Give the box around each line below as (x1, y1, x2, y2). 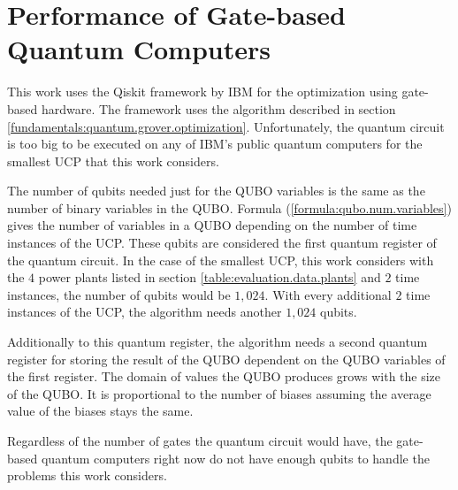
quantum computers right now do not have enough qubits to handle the (41, 448, 430, 467)
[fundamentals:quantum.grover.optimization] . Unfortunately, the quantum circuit (7, 117, 445, 135)
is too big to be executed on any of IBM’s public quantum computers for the (7, 134, 423, 153)
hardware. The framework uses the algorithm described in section (41, 99, 396, 118)
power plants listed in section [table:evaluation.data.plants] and (38, 268, 381, 287)
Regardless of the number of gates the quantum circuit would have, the (7, 432, 393, 449)
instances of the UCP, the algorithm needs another (7, 302, 282, 321)
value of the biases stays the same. (7, 402, 194, 420)
